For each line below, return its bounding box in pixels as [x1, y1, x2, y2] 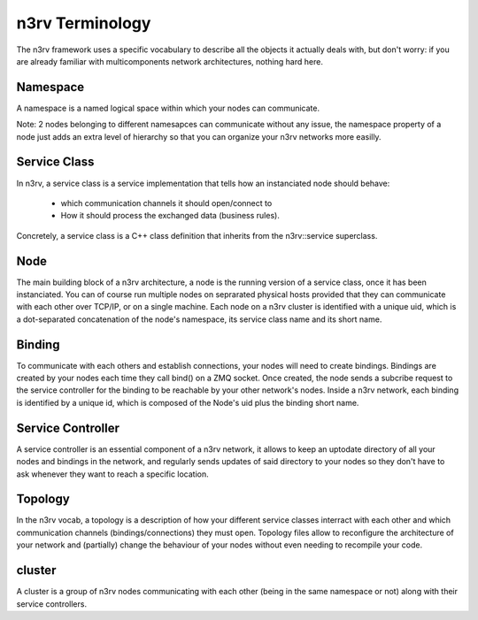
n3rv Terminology [16, 13, 151, 33]
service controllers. [16, 598, 88, 609]
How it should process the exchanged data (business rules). [60, 210, 281, 221]
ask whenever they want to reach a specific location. [16, 469, 210, 479]
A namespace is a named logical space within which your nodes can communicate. [16, 103, 320, 113]
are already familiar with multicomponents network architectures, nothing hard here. [16, 56, 323, 66]
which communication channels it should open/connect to [60, 197, 273, 208]
